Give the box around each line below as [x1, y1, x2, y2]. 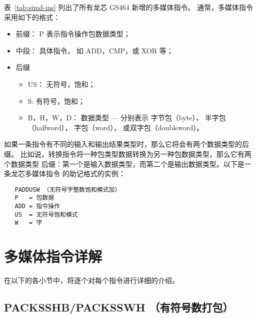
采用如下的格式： [4, 11, 60, 22]
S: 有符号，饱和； [27, 95, 85, 106]
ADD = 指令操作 [14, 203, 60, 210]
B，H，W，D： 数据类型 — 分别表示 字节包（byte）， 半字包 [27, 112, 226, 123]
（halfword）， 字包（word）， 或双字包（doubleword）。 [27, 122, 204, 132]
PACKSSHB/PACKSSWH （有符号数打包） [4, 300, 233, 315]
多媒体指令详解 [4, 246, 102, 267]
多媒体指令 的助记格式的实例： [24, 168, 125, 179]
